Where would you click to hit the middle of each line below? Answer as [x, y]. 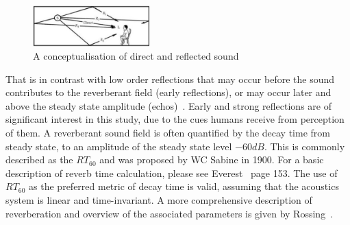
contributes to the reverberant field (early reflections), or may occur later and [168, 92]
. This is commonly [304, 146]
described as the [39, 159]
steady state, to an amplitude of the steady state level [119, 146]
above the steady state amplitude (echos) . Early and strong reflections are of [168, 105]
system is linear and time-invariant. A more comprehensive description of [159, 200]
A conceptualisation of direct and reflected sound [136, 56]
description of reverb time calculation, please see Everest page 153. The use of [172, 173]
